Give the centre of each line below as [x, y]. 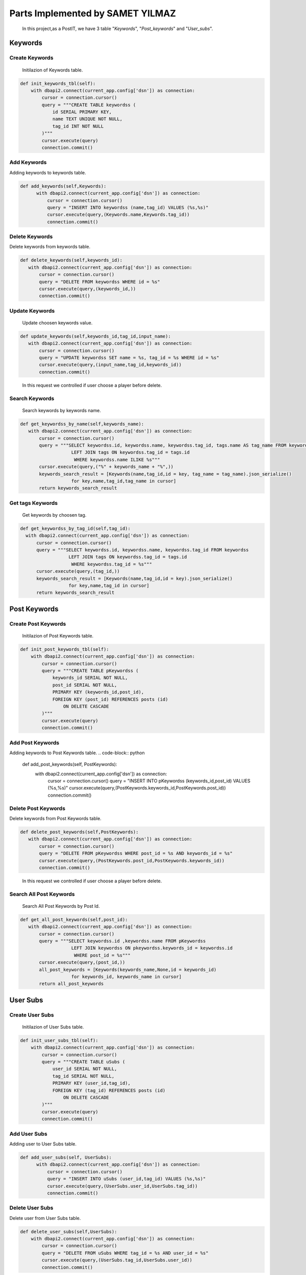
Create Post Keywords [38, 624]
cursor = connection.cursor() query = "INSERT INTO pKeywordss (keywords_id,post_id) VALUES [149, 781]
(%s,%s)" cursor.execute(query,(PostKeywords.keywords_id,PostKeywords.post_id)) [137, 788]
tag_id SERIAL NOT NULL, [83, 1076]
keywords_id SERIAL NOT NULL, [90, 678]
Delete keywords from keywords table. [50, 247]
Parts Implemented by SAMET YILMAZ [93, 13]
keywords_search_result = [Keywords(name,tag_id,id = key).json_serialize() [135, 578]
